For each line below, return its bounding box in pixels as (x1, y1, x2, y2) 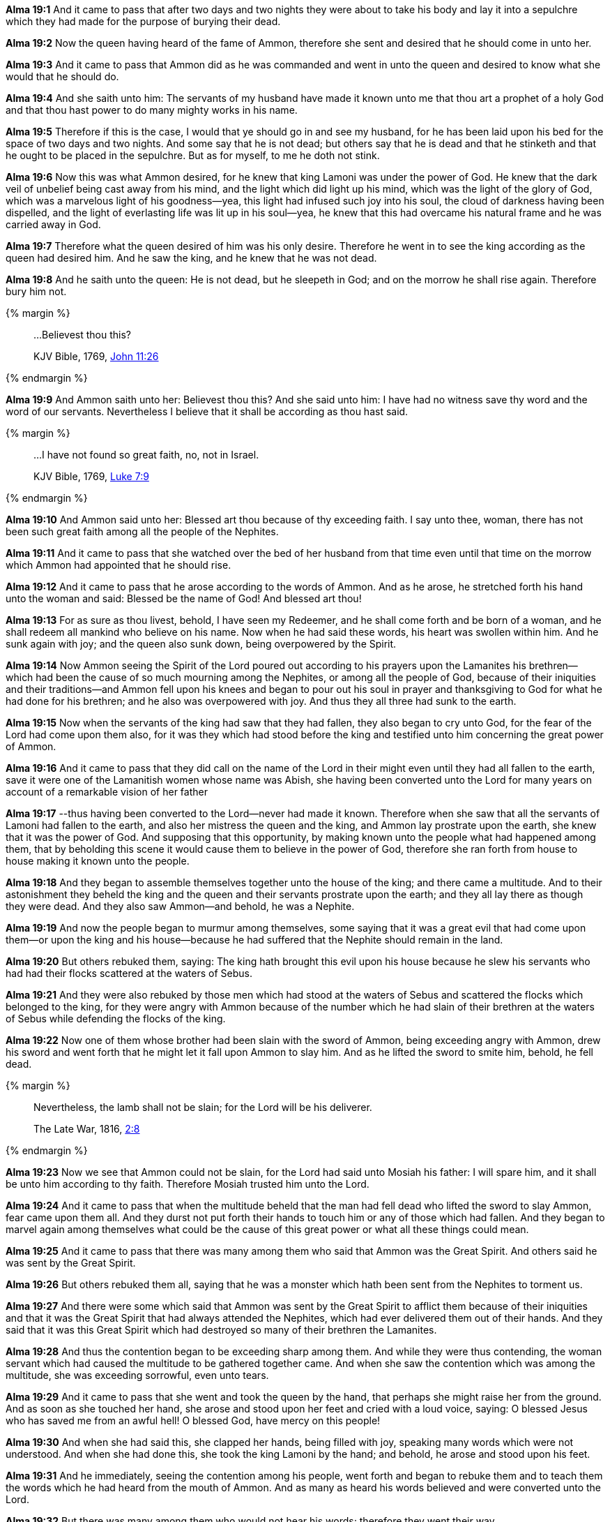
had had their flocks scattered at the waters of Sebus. (6, 967, 252, 979)
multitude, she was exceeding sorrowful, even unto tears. (6, 1369, 269, 1381)
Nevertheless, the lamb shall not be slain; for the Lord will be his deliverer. (33, 1101, 372, 1113)
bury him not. (6, 285, 67, 297)
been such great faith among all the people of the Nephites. (6, 525, 279, 537)
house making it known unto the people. (6, 855, 190, 867)
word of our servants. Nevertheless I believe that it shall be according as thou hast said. (6, 405, 409, 417)
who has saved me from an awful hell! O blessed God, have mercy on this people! (6, 1415, 381, 1426)
